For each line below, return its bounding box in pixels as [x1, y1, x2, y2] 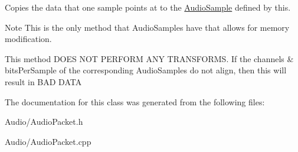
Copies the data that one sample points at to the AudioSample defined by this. [5, 1, 291, 13]
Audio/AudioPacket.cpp [5, 135, 91, 147]
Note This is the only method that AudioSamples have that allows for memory [5, 21, 290, 33]
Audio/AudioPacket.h [5, 115, 83, 128]
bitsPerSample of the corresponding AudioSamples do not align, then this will [5, 64, 287, 76]
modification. [5, 33, 52, 45]
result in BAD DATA [5, 75, 82, 88]
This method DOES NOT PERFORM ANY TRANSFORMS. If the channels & [5, 52, 294, 64]
